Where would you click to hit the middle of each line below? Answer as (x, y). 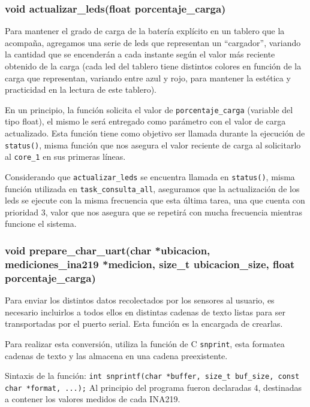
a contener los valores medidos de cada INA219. (93, 399)
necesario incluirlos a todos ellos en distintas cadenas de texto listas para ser (145, 312)
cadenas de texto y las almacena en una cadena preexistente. (116, 355)
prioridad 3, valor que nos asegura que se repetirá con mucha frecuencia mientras (154, 212)
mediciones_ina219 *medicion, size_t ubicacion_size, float (150, 264)
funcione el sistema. (41, 224)
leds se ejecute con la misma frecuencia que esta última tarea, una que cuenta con (155, 200)
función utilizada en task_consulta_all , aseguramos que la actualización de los (152, 188)
